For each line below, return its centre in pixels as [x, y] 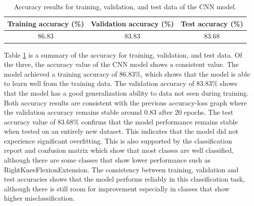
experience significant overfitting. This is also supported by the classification [118, 140]
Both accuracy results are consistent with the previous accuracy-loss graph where [126, 102]
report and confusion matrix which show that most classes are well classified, [119, 150]
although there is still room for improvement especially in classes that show [117, 188]
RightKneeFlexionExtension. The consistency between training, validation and [121, 169]
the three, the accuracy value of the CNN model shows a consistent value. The [121, 64]
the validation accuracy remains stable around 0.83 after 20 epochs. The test [119, 112]
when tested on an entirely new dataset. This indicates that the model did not [121, 131]
